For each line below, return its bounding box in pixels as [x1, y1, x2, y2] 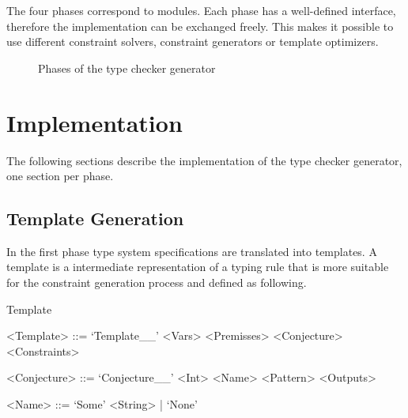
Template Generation [6, 206, 184, 231]
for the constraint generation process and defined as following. [6, 274, 307, 291]
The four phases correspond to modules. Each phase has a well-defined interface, [6, 2, 396, 18]
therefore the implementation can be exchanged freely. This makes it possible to [6, 17, 394, 34]
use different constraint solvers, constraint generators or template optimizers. [6, 33, 379, 50]
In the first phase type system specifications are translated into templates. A [6, 243, 377, 259]
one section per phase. [6, 168, 114, 184]
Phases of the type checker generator [38, 59, 216, 76]
